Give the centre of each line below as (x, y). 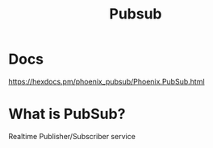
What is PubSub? (67, 114)
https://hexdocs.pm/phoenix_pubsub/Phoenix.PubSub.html (106, 81)
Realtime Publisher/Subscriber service (72, 136)
